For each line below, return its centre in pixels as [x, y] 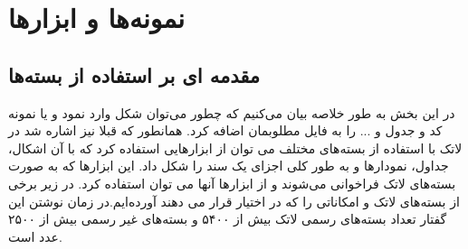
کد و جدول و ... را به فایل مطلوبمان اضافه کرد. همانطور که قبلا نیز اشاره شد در [225, 130]
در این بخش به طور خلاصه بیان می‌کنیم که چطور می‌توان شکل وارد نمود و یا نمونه [232, 112]
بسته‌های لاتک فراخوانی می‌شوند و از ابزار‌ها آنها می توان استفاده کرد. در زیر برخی [232, 183]
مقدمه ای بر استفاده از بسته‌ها [134, 74]
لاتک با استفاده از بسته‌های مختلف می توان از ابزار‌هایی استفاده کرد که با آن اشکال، [235, 148]
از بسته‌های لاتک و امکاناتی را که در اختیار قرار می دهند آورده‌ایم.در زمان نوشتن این [234, 201]
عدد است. [35, 236]
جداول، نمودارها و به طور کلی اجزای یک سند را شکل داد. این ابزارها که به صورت [229, 166]
